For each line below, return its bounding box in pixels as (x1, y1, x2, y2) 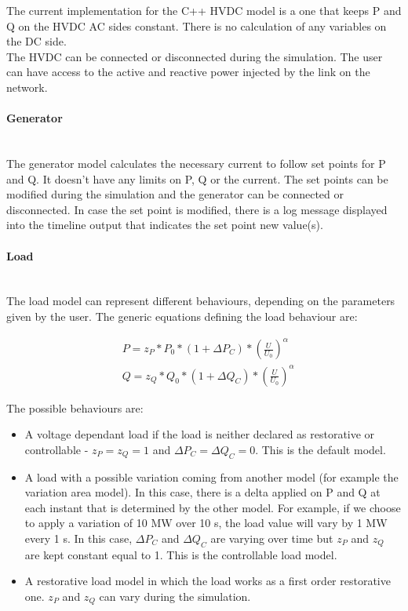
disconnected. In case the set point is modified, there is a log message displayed (6, 201, 388, 217)
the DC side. (6, 33, 67, 49)
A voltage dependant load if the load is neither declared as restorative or (24, 426, 375, 442)
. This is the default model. (255, 441, 386, 457)
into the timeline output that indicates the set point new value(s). (6, 216, 323, 233)
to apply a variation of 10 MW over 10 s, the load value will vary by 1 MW (24, 515, 388, 531)
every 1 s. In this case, (24, 529, 133, 546)
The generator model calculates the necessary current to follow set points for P (6, 155, 386, 171)
